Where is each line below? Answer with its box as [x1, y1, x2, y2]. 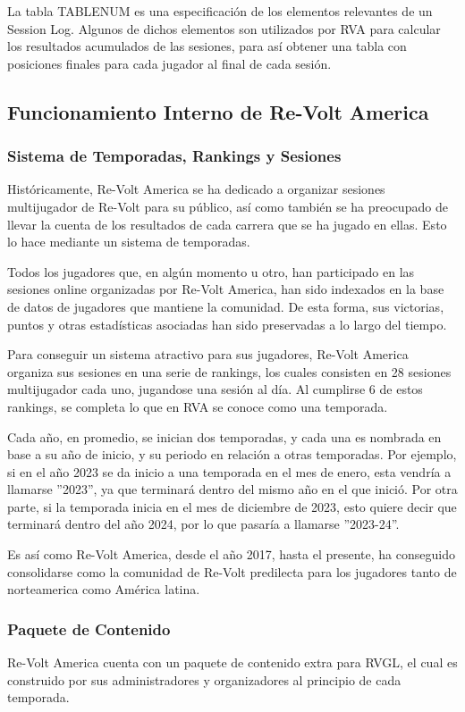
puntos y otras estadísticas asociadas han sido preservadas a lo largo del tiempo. [7, 314, 447, 333]
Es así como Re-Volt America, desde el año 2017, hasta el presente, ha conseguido [7, 545, 455, 564]
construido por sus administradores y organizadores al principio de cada [7, 670, 402, 689]
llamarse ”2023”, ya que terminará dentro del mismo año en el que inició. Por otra [7, 480, 458, 498]
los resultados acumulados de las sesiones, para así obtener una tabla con [7, 37, 407, 55]
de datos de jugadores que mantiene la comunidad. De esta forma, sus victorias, [7, 297, 444, 315]
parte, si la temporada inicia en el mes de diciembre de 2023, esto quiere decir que [7, 497, 457, 515]
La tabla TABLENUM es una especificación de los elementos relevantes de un [7, 2, 433, 20]
